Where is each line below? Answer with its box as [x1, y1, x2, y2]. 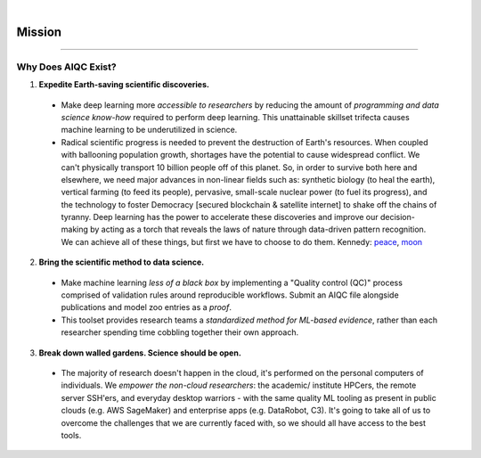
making [61, 224, 89, 235]
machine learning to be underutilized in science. [61, 125, 238, 135]
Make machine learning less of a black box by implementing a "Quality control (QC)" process [61, 277, 403, 288]
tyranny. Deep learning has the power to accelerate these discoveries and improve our [61, 212, 379, 223]
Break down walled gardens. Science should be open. [38, 348, 242, 358]
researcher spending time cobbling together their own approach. [61, 327, 299, 338]
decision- [379, 212, 416, 223]
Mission [16, 24, 62, 39]
